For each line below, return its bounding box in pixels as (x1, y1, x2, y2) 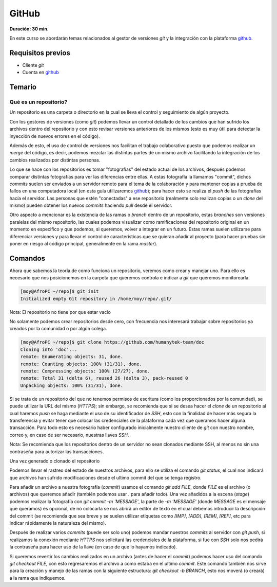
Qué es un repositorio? (9, 98, 68, 105)
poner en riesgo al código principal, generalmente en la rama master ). (9, 241, 157, 247)
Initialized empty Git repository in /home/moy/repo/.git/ (20, 296, 172, 301)
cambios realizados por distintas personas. (9, 157, 101, 163)
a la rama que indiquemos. (9, 575, 66, 581)
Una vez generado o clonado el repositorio (9, 458, 100, 464)
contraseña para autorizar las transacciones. (9, 448, 104, 455)
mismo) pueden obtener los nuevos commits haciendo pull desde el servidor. (9, 202, 173, 208)
